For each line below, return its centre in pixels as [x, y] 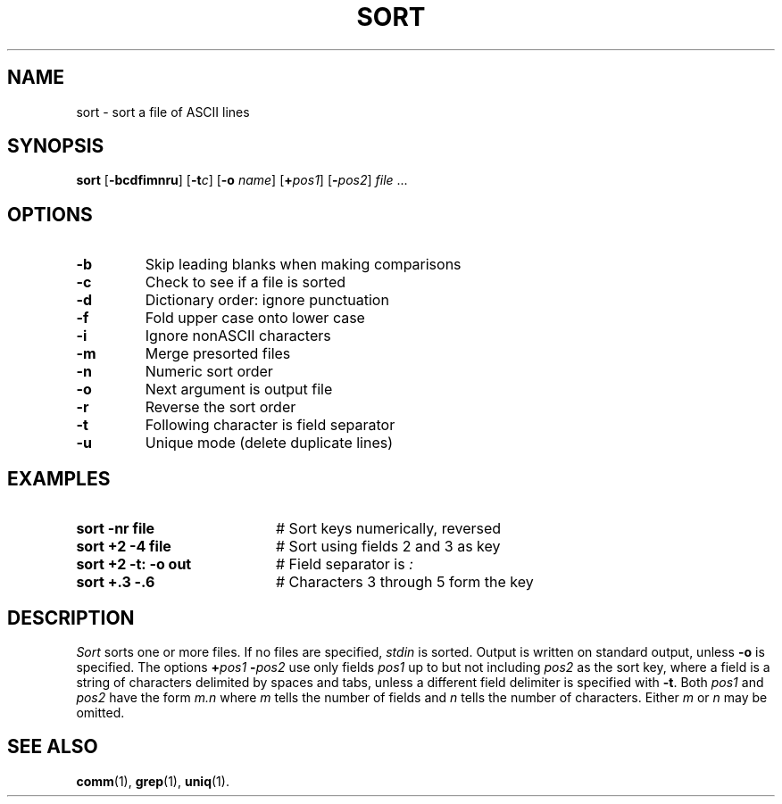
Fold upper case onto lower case [255, 318]
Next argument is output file [239, 390]
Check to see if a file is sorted [245, 282]
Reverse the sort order [220, 407]
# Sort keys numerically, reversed [388, 529]
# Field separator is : [344, 564]
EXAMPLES [59, 478]
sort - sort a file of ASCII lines [163, 112]
